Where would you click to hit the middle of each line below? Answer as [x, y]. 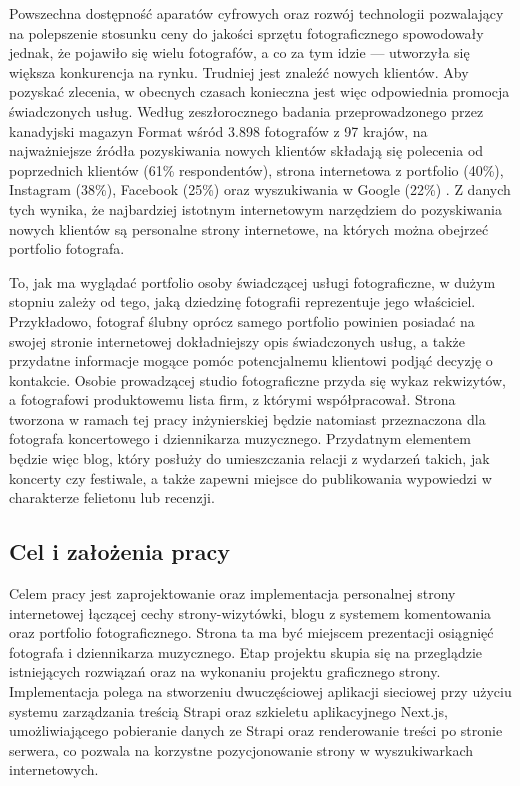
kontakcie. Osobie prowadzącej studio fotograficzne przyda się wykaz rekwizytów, [257, 379]
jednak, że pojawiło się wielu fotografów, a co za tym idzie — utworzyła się [239, 52]
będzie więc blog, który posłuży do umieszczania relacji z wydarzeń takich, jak [249, 458]
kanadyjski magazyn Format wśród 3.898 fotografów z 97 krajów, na [218, 130]
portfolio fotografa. [67, 248]
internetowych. [54, 769]
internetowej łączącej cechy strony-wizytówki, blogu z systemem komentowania [250, 612]
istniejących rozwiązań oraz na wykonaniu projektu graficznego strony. [225, 671]
